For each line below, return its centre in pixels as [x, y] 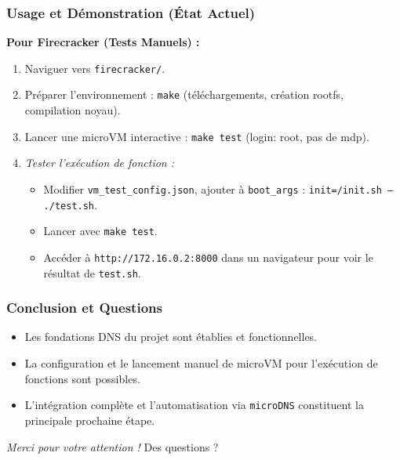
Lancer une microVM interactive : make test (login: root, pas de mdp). [197, 136]
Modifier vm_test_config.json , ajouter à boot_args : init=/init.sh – [218, 188]
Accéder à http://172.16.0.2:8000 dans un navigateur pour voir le [208, 257]
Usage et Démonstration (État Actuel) [131, 12]
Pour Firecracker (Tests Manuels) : [103, 42]
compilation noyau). [73, 110]
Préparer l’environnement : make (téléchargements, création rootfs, [184, 94]
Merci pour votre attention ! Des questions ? [113, 446]
